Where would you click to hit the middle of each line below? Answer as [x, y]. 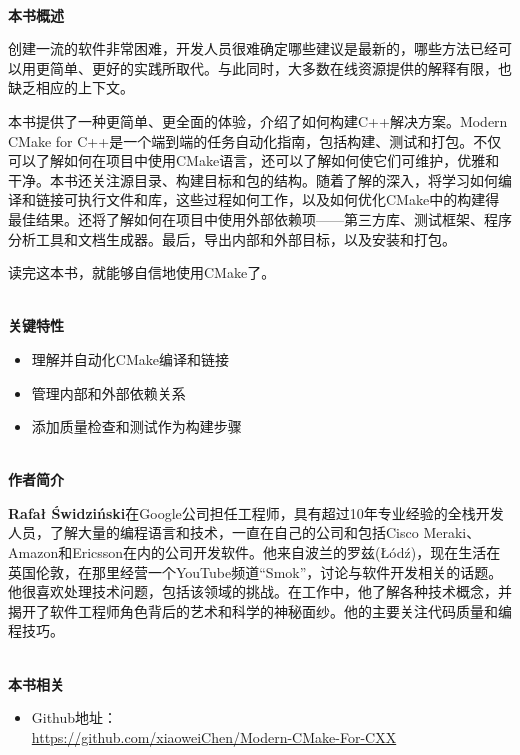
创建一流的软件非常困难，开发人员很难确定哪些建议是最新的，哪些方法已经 [253, 48]
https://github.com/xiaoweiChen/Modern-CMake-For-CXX [214, 736]
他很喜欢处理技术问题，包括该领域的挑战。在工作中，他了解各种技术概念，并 [260, 591]
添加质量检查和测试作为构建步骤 [136, 426]
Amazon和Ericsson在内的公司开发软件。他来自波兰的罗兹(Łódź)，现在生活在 [254, 552]
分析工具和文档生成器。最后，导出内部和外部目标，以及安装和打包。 [232, 238]
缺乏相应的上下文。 [71, 87]
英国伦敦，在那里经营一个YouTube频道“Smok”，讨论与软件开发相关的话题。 [255, 571]
